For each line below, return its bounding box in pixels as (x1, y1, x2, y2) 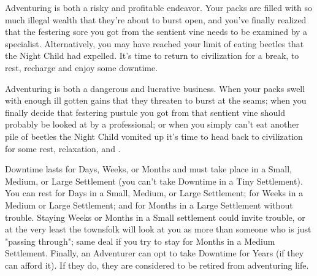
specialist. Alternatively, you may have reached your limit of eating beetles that (5, 37, 304, 50)
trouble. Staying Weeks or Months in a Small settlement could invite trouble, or (5, 210, 305, 223)
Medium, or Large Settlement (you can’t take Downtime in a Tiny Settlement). (5, 174, 303, 187)
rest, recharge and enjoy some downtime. (5, 61, 158, 74)
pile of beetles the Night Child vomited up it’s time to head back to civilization (5, 129, 303, 142)
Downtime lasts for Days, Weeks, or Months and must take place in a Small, (5, 163, 292, 175)
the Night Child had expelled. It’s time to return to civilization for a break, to (5, 49, 299, 62)
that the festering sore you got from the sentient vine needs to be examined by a (5, 25, 308, 38)
